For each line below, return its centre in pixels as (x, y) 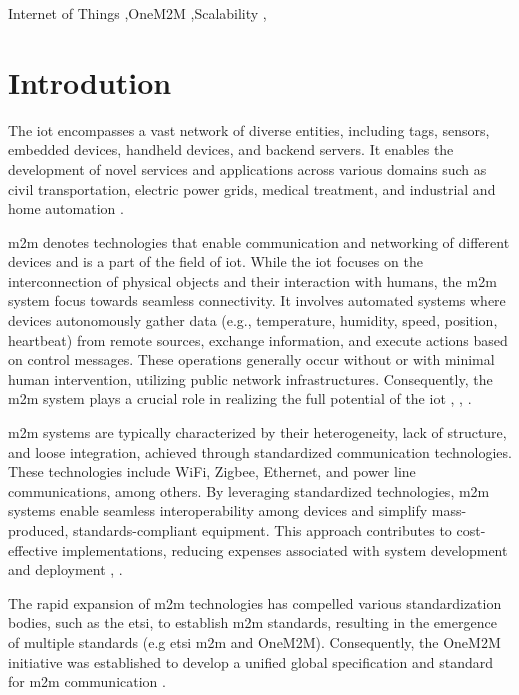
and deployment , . (65, 569)
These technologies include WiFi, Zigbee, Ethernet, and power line (212, 471)
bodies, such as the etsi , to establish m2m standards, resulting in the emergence (252, 622)
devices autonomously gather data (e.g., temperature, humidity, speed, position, (253, 320)
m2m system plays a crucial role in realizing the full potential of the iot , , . (240, 398)
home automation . (66, 208)
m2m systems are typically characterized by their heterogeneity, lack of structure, (257, 432)
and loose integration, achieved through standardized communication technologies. (260, 451)
